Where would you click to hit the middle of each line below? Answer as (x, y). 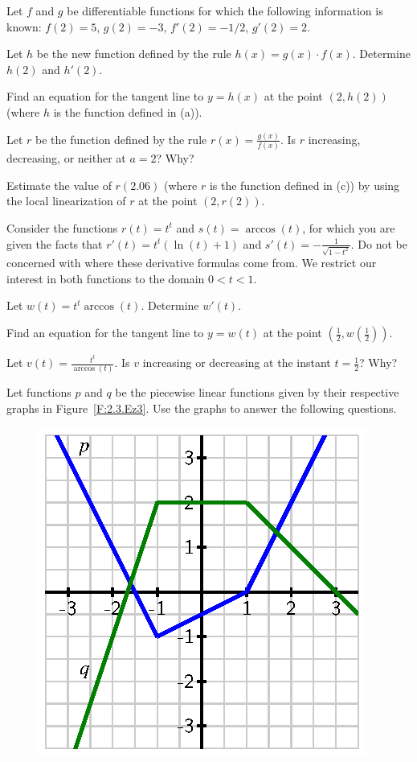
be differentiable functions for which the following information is (225, 10)
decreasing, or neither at (66, 158)
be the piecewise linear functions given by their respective (257, 392)
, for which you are (349, 227)
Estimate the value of (59, 185)
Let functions (39, 392)
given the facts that (55, 243)
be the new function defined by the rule (134, 54)
